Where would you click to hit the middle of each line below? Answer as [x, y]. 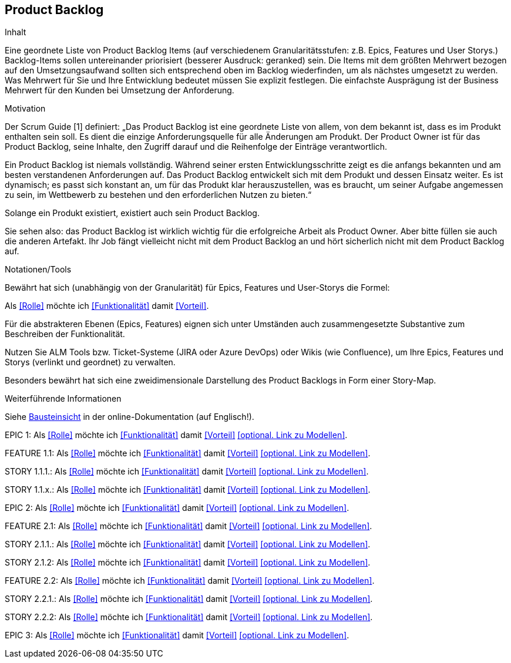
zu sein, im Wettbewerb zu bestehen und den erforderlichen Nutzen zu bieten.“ [158, 195]
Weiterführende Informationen [63, 399]
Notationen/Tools [38, 270]
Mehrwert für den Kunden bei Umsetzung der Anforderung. [120, 90]
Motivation [25, 109]
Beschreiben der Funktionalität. [65, 334]
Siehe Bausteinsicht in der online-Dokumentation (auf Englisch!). [130, 417]
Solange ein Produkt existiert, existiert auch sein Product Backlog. [132, 213]
